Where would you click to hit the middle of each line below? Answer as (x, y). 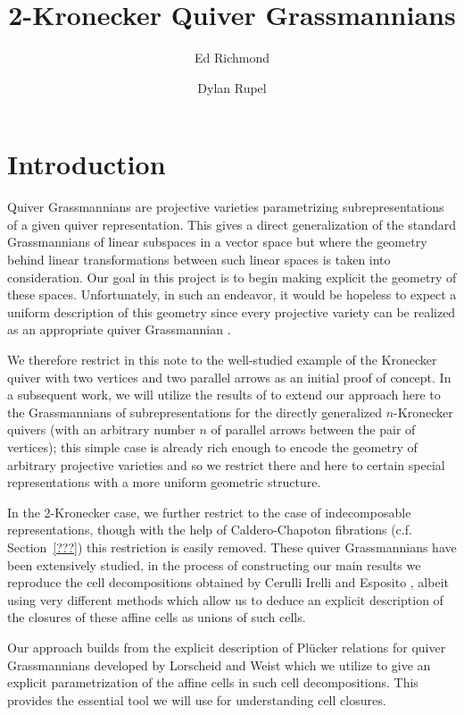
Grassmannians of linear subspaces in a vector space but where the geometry (217, 242)
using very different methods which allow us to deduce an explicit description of (225, 599)
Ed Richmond (232, 58)
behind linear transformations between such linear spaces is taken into (199, 260)
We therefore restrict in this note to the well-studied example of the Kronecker (222, 359)
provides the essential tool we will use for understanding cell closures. (197, 699)
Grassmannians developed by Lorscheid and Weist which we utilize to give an (219, 665)
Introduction (87, 164)
